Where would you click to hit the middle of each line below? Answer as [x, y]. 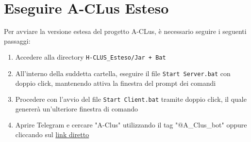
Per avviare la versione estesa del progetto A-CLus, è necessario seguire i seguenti [125, 31]
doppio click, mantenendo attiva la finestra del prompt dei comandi [116, 83]
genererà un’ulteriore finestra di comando [77, 108]
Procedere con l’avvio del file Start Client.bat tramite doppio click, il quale [131, 99]
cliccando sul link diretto [52, 134]
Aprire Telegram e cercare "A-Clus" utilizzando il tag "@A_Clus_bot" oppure [131, 125]
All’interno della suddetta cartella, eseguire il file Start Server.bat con [123, 73]
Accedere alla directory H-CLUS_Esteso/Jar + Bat [91, 57]
